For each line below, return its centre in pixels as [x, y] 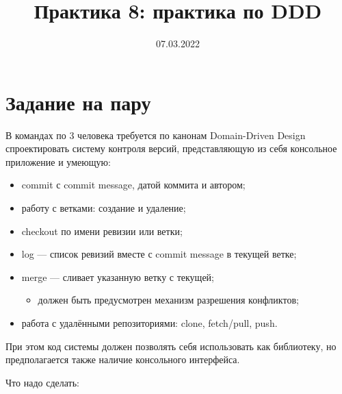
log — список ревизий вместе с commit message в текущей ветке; [159, 254]
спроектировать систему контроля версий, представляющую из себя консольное [171, 148]
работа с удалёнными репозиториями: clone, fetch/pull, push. [149, 323]
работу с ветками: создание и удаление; [104, 208]
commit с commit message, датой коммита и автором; [133, 185]
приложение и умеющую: [58, 161]
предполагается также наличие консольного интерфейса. [123, 359]
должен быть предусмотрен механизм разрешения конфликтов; [168, 300]
